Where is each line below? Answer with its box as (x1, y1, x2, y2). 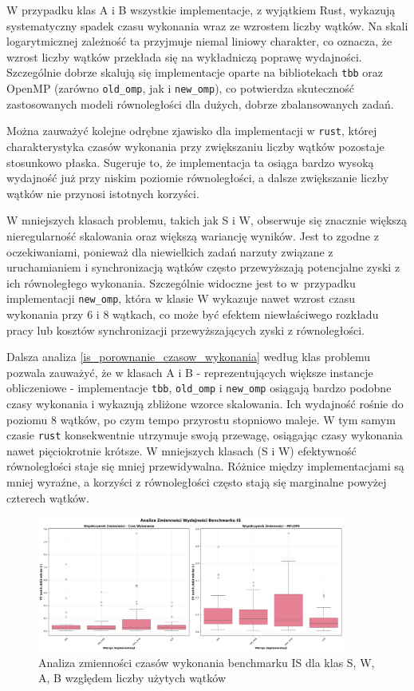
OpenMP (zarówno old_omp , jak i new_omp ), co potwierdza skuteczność (6, 80, 354, 97)
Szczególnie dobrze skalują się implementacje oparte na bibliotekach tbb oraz (6, 64, 384, 81)
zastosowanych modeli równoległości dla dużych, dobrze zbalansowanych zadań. (6, 95, 394, 112)
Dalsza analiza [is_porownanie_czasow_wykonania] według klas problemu (6, 348, 371, 365)
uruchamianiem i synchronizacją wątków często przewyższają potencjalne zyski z (6, 259, 400, 276)
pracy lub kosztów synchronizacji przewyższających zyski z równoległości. (6, 321, 365, 338)
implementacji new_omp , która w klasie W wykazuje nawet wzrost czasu (6, 290, 355, 307)
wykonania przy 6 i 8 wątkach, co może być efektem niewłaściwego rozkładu (6, 305, 379, 322)
